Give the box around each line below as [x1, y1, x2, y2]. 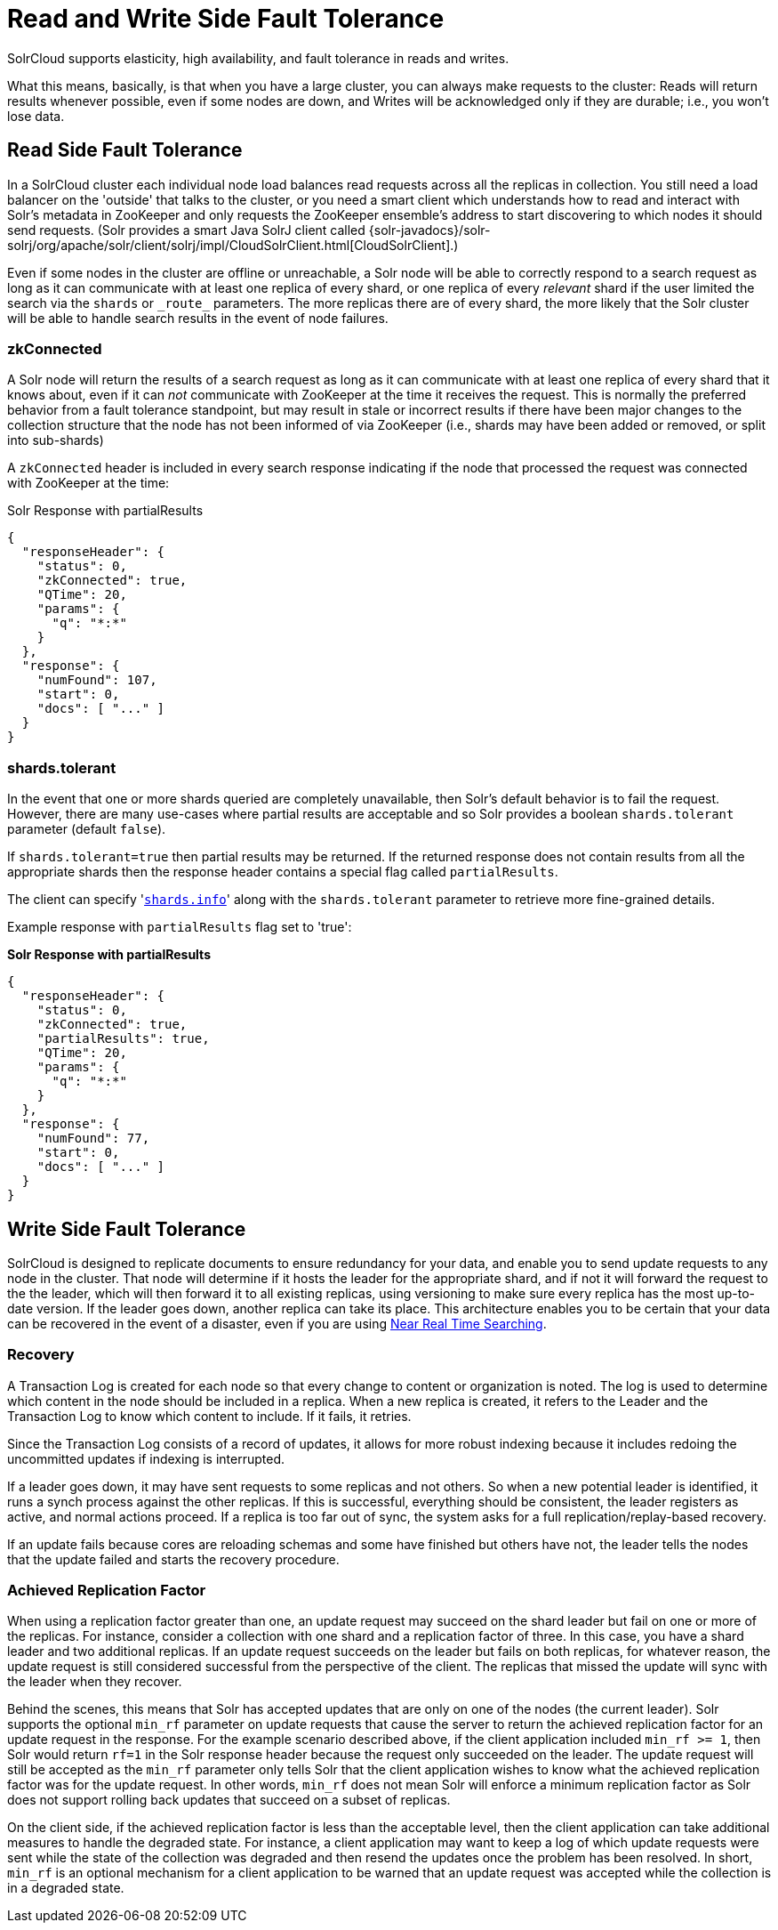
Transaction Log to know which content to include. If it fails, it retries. [7, 1408, 412, 1424]
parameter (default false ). [7, 821, 166, 837]
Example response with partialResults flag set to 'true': [7, 919, 352, 935]
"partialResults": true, [36, 1031, 210, 1046]
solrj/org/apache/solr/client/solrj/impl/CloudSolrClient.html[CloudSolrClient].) [7, 237, 459, 253]
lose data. [7, 108, 65, 124]
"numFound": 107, [36, 673, 157, 688]
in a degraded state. [7, 1880, 124, 1896]
